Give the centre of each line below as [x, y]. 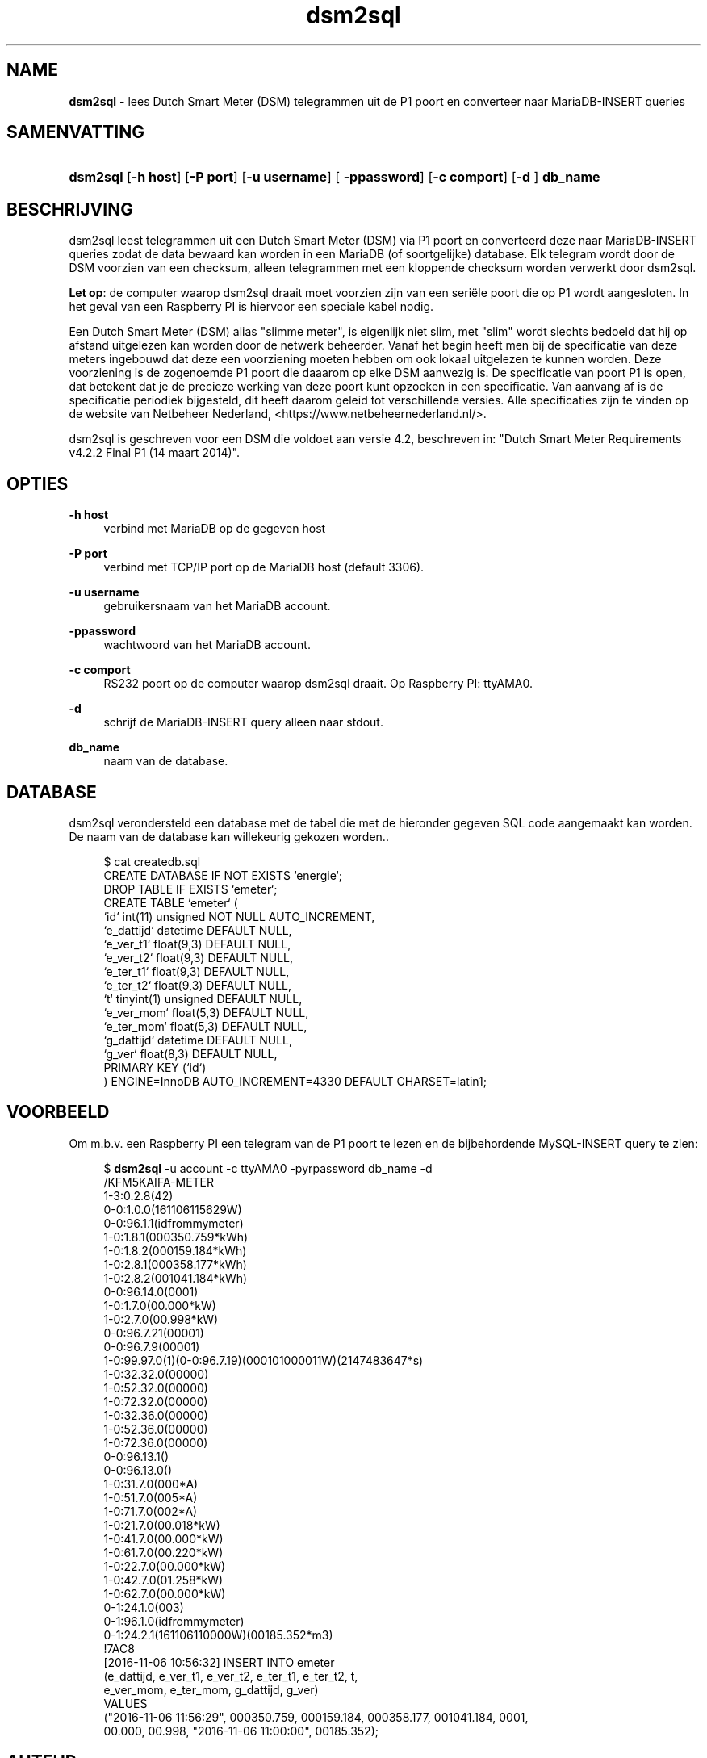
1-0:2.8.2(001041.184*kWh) [176, 1278]
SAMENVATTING [75, 132]
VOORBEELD [58, 1112]
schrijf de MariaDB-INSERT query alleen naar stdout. [243, 722]
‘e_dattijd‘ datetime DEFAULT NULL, [198, 930]
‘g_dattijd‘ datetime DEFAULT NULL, [198, 1040]
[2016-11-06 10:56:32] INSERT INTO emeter [219, 1662]
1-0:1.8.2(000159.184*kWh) [175, 1250]
